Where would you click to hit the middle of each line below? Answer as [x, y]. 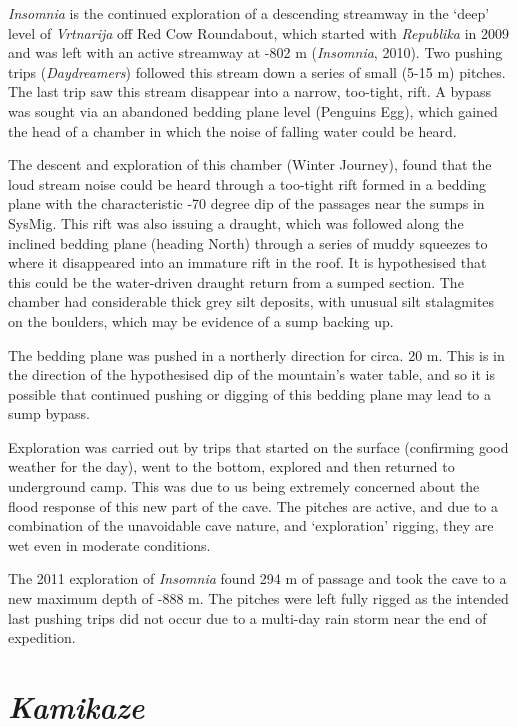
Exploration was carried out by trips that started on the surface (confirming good [258, 446]
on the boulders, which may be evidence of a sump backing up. [201, 320]
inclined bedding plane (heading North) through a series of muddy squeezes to [248, 242]
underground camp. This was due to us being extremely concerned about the [244, 486]
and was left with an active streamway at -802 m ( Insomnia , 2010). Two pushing [255, 52]
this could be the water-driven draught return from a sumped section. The [236, 281]
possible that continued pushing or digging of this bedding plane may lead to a [250, 393]
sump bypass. [49, 413]
